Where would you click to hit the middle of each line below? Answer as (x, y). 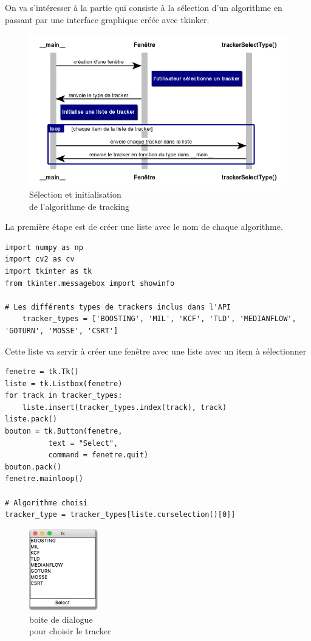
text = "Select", (83, 443)
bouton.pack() (33, 467)
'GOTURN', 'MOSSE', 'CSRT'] (62, 331)
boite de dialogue (61, 619)
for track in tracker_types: (64, 396)
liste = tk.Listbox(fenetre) (64, 383)
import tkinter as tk (49, 271)
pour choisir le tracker (70, 631)
